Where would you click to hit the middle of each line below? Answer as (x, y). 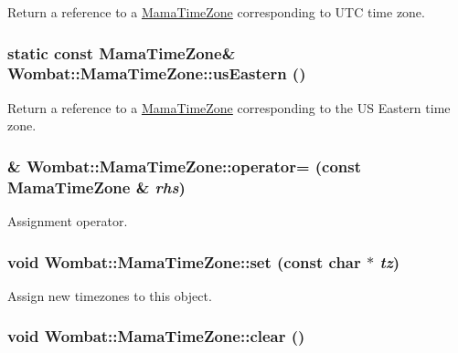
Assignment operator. (68, 221)
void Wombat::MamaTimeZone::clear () (156, 336)
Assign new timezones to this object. (110, 295)
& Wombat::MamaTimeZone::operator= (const (185, 166)
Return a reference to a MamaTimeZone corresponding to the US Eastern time (229, 107)
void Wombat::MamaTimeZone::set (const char (184, 261)
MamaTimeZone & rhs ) (96, 187)
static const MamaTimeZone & (122, 52)
